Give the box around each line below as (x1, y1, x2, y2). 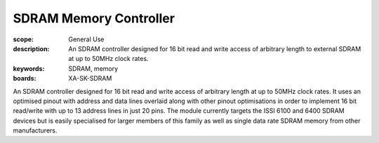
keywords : (13, 64, 45, 73)
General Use (68, 35, 105, 43)
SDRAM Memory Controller (13, 11, 175, 26)
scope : (13, 35, 34, 43)
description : (13, 44, 50, 53)
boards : (13, 74, 36, 83)
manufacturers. (13, 126, 58, 135)
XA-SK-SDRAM (68, 74, 112, 83)
